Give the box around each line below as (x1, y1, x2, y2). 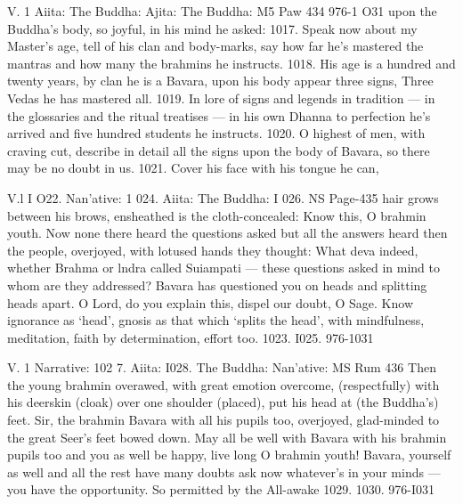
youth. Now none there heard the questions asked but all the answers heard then (7, 224, 448, 242)
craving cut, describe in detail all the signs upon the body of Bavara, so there (7, 141, 430, 159)
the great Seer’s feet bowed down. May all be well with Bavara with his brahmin (7, 427, 447, 446)
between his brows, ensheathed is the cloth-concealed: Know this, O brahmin (7, 206, 426, 224)
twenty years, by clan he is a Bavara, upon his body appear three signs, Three (7, 71, 434, 90)
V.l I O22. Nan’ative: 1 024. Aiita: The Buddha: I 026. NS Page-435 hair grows (7, 188, 439, 207)
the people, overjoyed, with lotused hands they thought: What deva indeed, (7, 240, 418, 259)
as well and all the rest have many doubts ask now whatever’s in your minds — (7, 462, 441, 481)
